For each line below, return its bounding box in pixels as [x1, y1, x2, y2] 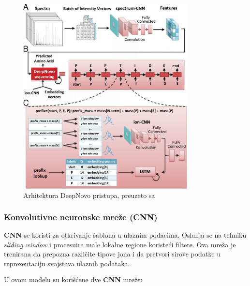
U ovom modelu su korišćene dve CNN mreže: [4, 274, 143, 285]
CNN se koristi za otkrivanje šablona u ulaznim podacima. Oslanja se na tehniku [4, 230, 247, 240]
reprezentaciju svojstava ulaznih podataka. [4, 258, 130, 268]
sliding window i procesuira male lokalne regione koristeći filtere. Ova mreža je [4, 239, 236, 249]
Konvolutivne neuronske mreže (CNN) [4, 211, 158, 223]
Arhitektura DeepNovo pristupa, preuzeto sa [23, 190, 155, 200]
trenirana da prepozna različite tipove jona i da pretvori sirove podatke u [4, 249, 221, 259]
